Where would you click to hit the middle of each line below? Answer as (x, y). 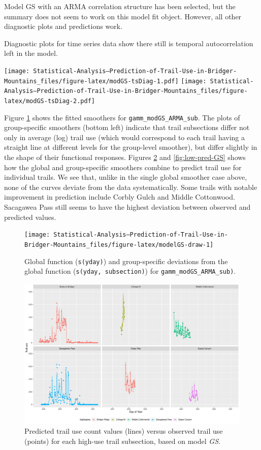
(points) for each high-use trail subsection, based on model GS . (122, 441)
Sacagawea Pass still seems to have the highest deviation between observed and (127, 207)
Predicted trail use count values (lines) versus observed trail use (124, 431)
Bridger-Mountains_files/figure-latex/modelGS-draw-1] (119, 245)
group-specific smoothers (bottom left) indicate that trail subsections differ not (127, 127)
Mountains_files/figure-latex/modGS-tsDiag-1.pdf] (91, 81)
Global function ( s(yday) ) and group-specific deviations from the (126, 261)
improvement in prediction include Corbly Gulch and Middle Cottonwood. (120, 197)
